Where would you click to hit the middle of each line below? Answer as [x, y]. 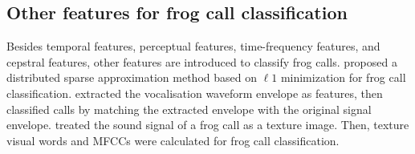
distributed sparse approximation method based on [132, 77]
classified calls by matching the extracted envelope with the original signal [189, 109]
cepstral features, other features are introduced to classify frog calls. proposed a [202, 61]
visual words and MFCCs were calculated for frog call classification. [173, 140]
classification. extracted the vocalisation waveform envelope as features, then [195, 93]
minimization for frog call [343, 77]
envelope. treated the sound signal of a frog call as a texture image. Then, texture [208, 125]
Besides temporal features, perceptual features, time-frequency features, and [193, 46]
